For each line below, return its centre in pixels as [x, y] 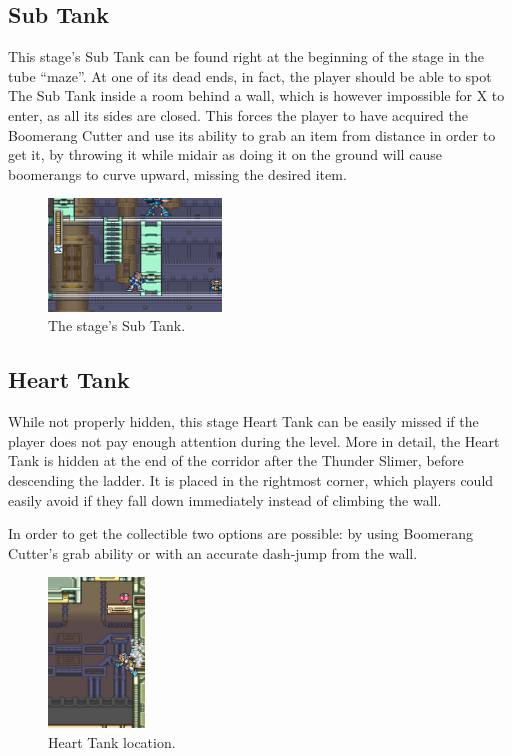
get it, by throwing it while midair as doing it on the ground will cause [225, 154]
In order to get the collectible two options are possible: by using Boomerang [240, 533]
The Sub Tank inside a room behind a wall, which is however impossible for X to [256, 95]
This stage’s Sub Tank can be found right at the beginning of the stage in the [246, 56]
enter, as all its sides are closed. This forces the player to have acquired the [238, 114]
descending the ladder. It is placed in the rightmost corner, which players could [251, 479]
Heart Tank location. [112, 742]
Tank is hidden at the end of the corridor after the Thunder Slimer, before [236, 460]
